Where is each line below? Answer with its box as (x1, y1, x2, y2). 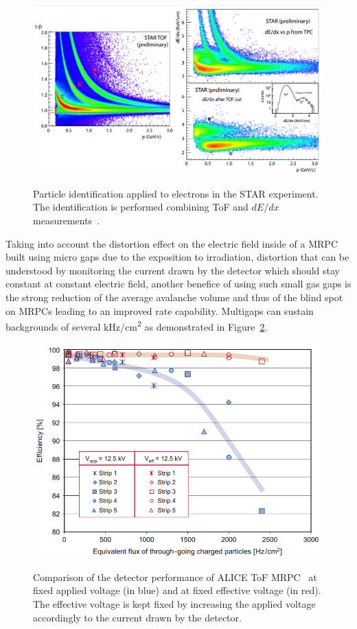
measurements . (33, 213, 100, 228)
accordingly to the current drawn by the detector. (33, 610, 242, 624)
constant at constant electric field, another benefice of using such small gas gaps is (5, 276, 352, 291)
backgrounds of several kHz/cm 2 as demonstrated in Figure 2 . (5, 318, 268, 333)
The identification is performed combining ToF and (33, 200, 249, 214)
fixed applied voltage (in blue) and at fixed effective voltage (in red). (33, 583, 321, 597)
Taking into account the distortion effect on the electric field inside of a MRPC (5, 236, 338, 250)
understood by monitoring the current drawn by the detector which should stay (5, 263, 341, 277)
